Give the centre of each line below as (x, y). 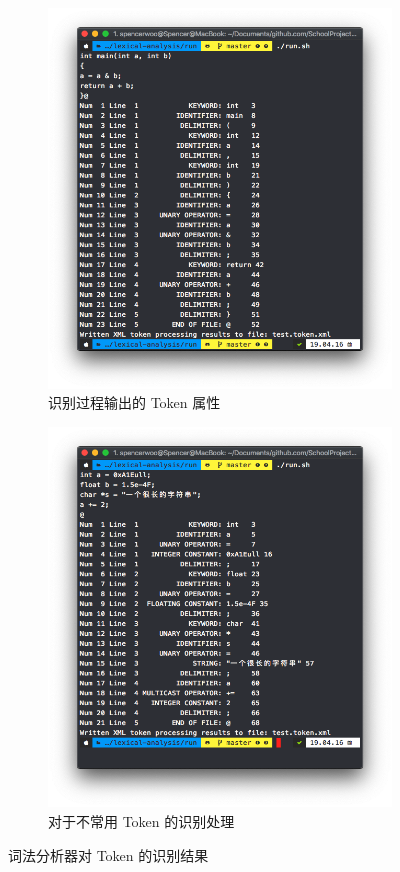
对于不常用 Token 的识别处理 (141, 820)
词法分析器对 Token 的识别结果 (108, 854)
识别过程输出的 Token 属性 (134, 402)
